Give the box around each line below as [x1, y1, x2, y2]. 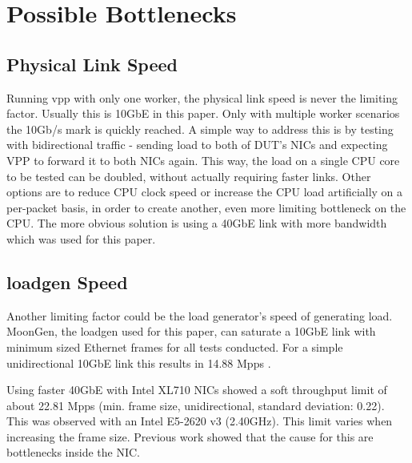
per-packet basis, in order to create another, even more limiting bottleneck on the [6, 199, 406, 215]
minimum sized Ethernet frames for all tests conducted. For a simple [6, 338, 343, 355]
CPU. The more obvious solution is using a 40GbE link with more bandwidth [6, 215, 387, 231]
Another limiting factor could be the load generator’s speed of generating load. [6, 307, 393, 324]
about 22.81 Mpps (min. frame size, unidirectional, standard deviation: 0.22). [6, 397, 385, 413]
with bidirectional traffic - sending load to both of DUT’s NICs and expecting [6, 136, 388, 153]
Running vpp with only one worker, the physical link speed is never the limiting [6, 89, 398, 106]
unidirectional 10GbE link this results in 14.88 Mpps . [6, 354, 271, 371]
